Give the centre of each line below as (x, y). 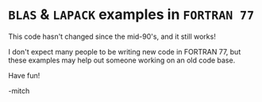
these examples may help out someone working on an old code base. (122, 60)
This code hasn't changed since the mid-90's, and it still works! (112, 36)
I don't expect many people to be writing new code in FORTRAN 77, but (125, 51)
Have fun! (24, 75)
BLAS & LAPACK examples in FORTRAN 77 (131, 15)
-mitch (19, 91)
